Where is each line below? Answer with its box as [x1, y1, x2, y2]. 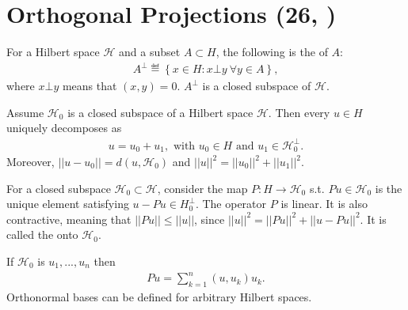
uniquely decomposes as [6, 119, 122, 136]
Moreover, [6, 153, 55, 170]
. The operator [195, 195, 267, 212]
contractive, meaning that [6, 210, 132, 227]
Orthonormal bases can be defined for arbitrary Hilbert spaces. [6, 288, 312, 304]
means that [62, 77, 117, 94]
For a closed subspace [6, 180, 111, 196]
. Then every [268, 104, 330, 120]
